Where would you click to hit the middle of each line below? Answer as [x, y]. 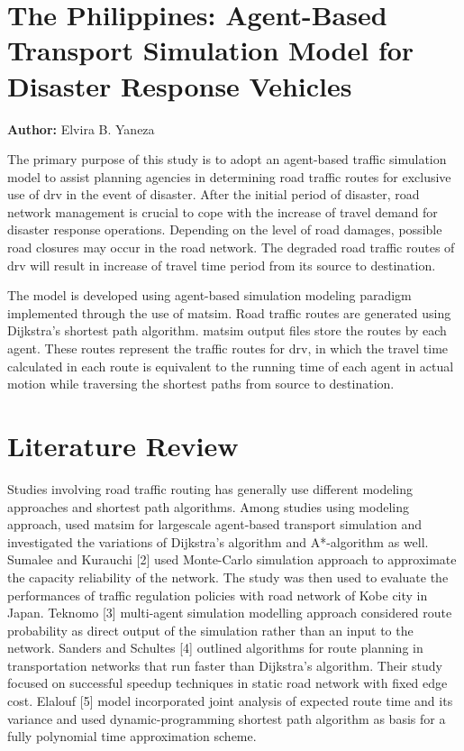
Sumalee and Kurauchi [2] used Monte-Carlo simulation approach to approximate [232, 559]
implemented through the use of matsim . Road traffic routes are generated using [229, 312]
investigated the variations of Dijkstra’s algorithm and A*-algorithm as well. [218, 541]
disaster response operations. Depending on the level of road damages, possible [225, 229]
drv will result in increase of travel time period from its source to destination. [222, 265]
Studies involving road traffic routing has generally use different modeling [210, 488]
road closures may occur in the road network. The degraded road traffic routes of [231, 247]
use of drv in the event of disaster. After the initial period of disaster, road [214, 194]
